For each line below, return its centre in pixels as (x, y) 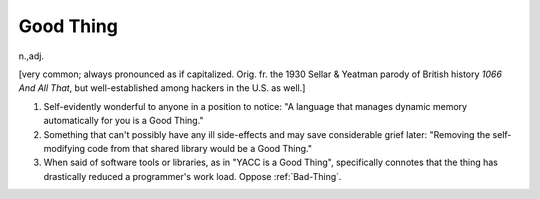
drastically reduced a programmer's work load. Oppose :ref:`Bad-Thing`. (192, 176)
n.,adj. (31, 56)
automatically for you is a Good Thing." (123, 121)
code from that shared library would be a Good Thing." (199, 148)
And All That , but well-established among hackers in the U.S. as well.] (162, 88)
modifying (64, 148)
